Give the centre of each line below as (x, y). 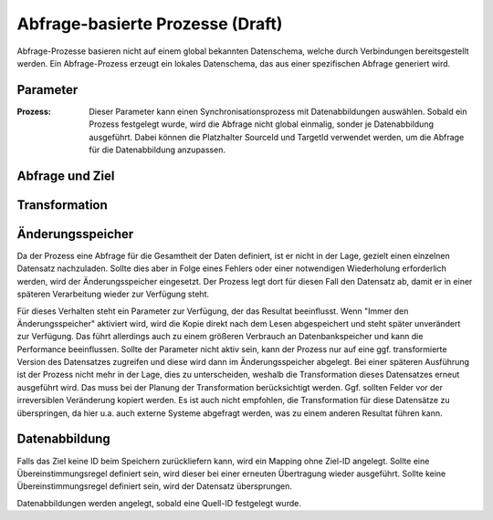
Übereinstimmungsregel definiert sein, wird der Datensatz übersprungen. (154, 486)
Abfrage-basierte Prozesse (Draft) (150, 24)
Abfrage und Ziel (66, 176)
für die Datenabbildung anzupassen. (157, 150)
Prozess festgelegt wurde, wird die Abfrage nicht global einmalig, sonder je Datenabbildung (261, 124)
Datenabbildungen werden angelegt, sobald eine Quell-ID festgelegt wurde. (159, 503)
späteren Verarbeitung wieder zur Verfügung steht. (113, 294)
